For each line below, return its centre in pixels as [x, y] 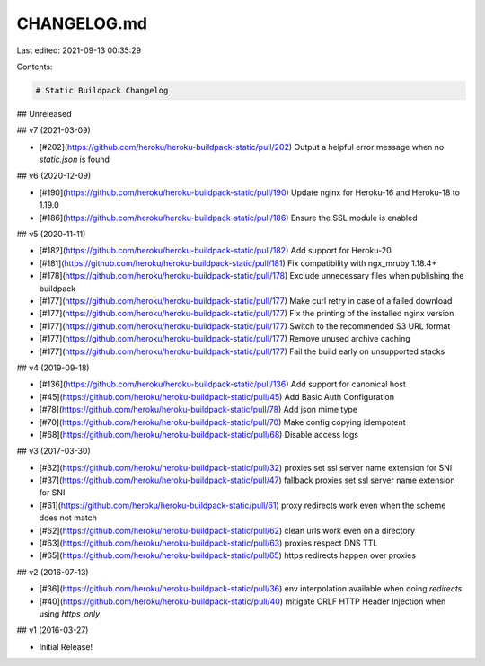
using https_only [70, 613]
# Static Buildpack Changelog [102, 90]
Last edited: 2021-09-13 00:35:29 [79, 50]
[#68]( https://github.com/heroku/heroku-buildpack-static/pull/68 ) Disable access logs [199, 434]
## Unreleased [44, 113]
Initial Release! [66, 646]
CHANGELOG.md [82, 23]
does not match [68, 518]
